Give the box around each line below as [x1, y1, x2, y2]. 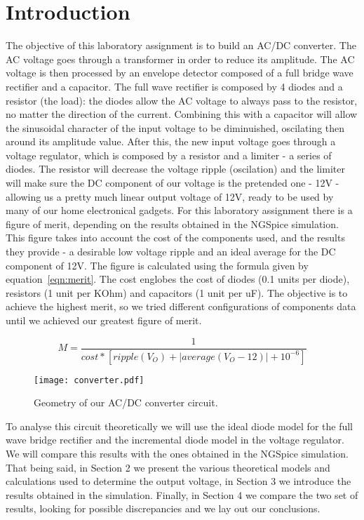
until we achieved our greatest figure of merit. [6, 313, 202, 327]
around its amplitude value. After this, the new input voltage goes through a [6, 134, 336, 149]
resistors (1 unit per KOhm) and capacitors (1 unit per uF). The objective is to [6, 285, 348, 300]
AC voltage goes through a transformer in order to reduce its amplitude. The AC [6, 51, 355, 66]
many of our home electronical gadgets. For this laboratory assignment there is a [6, 203, 353, 218]
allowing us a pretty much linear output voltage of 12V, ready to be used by [6, 189, 334, 204]
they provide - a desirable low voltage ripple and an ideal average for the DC [6, 244, 336, 259]
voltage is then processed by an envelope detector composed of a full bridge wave [6, 65, 353, 80]
